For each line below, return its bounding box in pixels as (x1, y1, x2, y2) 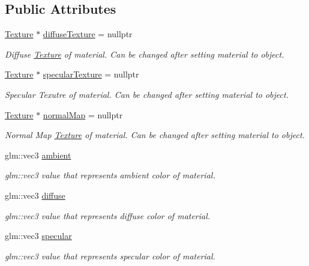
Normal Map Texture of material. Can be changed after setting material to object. (5, 128, 305, 141)
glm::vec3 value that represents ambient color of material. (5, 169, 215, 181)
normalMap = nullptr (43, 108, 123, 121)
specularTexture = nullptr (43, 68, 139, 80)
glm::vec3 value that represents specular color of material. (5, 249, 215, 262)
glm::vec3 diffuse (5, 189, 65, 201)
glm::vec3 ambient (5, 148, 71, 161)
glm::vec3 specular (5, 229, 72, 242)
